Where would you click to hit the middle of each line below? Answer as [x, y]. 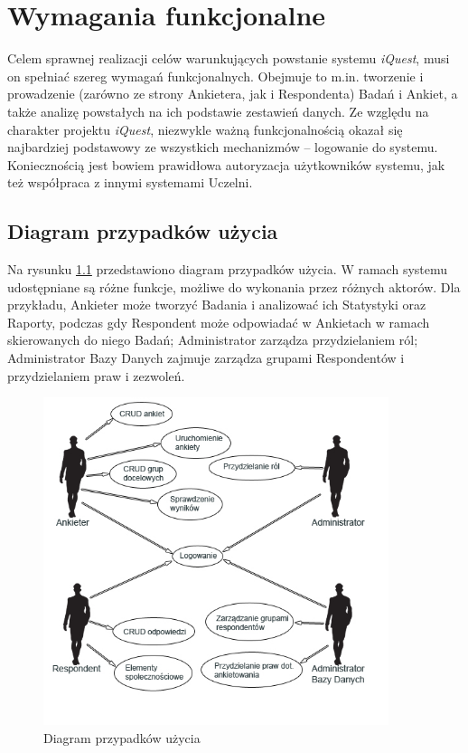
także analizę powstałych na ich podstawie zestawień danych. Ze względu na [218, 111]
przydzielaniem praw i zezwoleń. [96, 375]
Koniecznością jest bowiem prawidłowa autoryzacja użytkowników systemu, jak [226, 164]
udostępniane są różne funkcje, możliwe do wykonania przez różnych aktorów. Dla [234, 286]
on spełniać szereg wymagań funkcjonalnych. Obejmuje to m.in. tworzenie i [215, 76]
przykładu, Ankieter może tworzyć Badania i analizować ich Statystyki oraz [217, 305]
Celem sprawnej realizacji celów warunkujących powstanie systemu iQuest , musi [229, 58]
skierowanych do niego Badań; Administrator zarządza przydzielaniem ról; [213, 340]
